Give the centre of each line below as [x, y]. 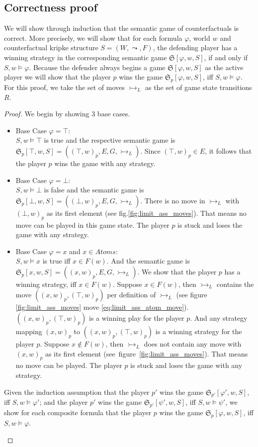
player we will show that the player [57, 77]
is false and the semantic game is [94, 190]
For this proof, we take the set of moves [64, 87]
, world [200, 38]
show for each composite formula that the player [78, 412]
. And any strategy [219, 318]
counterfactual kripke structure [51, 47]
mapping [29, 331]
